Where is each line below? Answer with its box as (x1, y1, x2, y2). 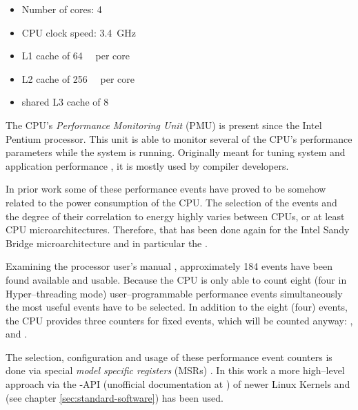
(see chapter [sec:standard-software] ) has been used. (6, 390, 223, 404)
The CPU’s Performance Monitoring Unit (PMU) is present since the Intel (6, 117, 322, 132)
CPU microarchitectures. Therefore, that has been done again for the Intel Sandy (6, 222, 350, 237)
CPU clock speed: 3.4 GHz (21, 25, 137, 39)
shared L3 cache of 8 (21, 95, 109, 109)
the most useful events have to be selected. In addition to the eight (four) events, (6, 300, 348, 314)
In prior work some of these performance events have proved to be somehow (6, 182, 326, 196)
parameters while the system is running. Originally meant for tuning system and (6, 145, 346, 159)
